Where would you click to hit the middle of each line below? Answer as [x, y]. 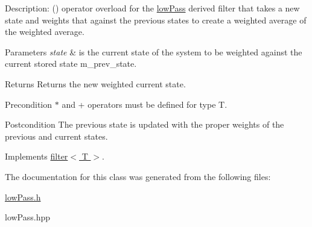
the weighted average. [45, 32]
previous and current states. [56, 136]
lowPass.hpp [28, 217]
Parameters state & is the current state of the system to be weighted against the [154, 51]
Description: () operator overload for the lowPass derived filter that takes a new [152, 8]
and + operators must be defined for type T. [145, 104]
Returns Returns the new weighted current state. [95, 83]
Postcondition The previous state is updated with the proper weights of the [145, 124]
